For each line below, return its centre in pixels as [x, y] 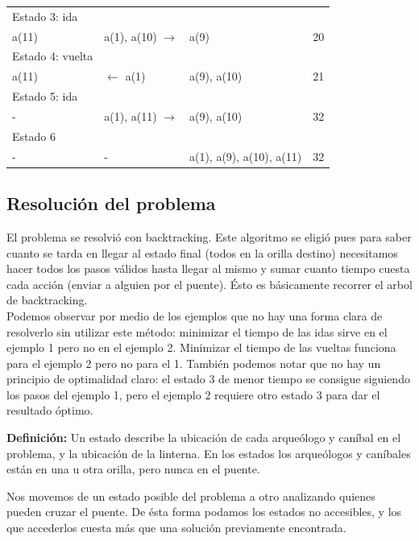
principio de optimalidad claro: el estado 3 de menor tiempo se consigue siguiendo [208, 379]
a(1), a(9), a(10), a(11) [245, 156]
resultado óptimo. [50, 410]
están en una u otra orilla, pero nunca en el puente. [133, 469]
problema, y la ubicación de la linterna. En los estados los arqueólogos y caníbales [209, 453]
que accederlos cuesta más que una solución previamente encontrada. [176, 528]
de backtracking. [47, 300]
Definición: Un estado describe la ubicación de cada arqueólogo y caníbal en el [204, 438]
